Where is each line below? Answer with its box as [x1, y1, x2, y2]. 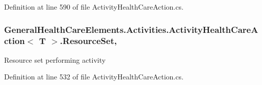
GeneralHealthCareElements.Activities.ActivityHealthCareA [4, 23, 258, 35]
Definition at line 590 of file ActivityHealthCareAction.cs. [4, 2, 184, 12]
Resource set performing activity [4, 54, 106, 65]
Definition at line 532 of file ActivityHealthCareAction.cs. [4, 71, 184, 82]
